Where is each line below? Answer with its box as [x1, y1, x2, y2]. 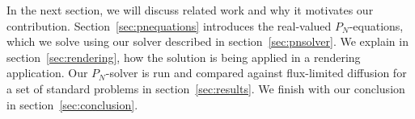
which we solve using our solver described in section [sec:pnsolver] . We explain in [6, 33, 409, 50]
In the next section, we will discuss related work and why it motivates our [6, 2, 374, 18]
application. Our [6, 64, 88, 81]
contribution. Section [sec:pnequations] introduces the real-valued [6, 17, 332, 34]
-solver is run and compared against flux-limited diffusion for [105, 64, 407, 81]
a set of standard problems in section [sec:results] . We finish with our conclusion [6, 80, 405, 96]
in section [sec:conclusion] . [6, 96, 138, 113]
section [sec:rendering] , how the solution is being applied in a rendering [6, 48, 361, 65]
